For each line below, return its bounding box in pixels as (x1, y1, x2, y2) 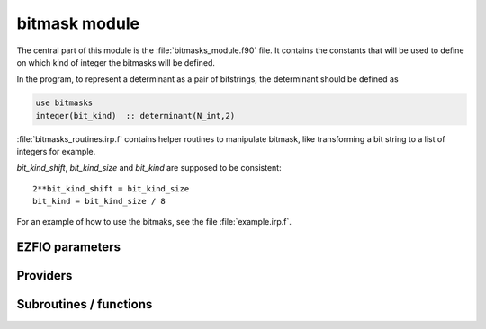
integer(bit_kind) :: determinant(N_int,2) (35, 111, 236, 120)
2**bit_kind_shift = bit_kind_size (32, 183, 190, 193)
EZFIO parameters (16, 239, 121, 255)
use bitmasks (35, 98, 94, 108)
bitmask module (16, 13, 139, 33)
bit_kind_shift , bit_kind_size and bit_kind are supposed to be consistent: (16, 163, 283, 173)
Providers (16, 268, 73, 283)
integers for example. (16, 147, 96, 157)
